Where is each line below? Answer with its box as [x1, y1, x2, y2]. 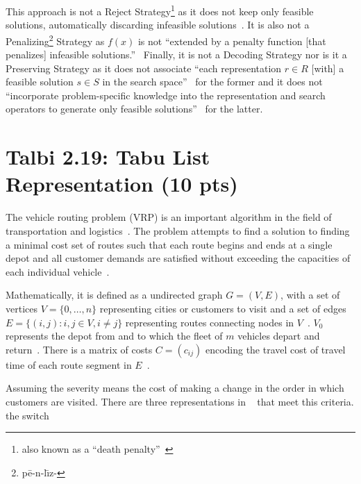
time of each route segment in [6, 357, 132, 372]
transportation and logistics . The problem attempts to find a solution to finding [6, 223, 350, 237]
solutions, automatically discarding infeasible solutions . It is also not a [6, 17, 310, 32]
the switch [6, 408, 49, 422]
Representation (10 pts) [6, 169, 238, 198]
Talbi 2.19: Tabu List [6, 142, 210, 171]
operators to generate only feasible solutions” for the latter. [6, 101, 263, 116]
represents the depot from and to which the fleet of [6, 328, 223, 343]
